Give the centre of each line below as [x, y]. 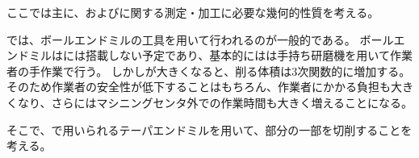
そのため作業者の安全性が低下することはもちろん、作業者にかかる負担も [199, 87]
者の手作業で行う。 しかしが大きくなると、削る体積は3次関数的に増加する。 [209, 71]
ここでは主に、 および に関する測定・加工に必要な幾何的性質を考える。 [193, 12]
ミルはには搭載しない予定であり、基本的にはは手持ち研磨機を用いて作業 [220, 55]
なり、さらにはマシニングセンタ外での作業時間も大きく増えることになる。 [215, 102]
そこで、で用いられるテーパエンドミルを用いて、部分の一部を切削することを [209, 129]
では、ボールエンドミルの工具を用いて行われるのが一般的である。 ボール [200, 39]
